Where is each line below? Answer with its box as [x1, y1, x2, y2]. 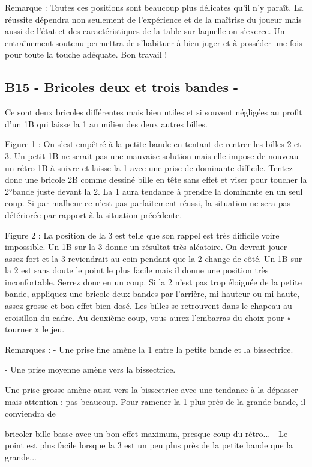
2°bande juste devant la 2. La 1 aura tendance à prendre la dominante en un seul [5, 185, 303, 197]
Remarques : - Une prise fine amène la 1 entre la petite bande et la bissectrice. [5, 343, 293, 355]
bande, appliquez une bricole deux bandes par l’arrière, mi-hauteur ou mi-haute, [5, 287, 300, 300]
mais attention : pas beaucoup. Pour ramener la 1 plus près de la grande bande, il [5, 395, 306, 407]
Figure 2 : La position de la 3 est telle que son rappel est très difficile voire [5, 228, 280, 241]
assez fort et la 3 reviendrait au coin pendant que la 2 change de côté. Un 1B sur [5, 252, 302, 264]
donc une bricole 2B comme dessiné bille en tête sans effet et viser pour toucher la [5, 173, 307, 186]
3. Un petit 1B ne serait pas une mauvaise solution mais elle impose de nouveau [5, 149, 299, 162]
